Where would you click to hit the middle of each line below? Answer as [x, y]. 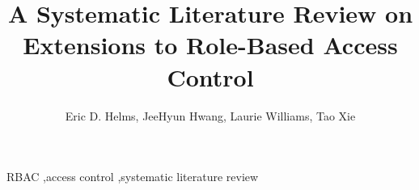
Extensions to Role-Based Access [210, 45]
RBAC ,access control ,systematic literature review [133, 177]
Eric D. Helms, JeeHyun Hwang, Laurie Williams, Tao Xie [210, 115]
